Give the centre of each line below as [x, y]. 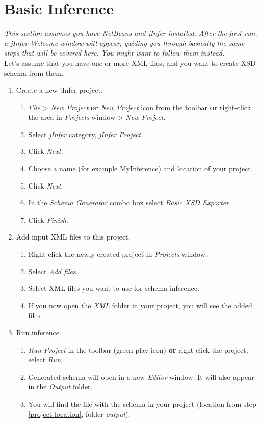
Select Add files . [53, 271]
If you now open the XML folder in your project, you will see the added [140, 305]
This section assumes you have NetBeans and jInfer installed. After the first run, [131, 33]
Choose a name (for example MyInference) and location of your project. [140, 168]
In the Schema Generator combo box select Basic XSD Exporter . [130, 203]
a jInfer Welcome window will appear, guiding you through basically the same [124, 43]
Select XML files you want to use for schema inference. [114, 288]
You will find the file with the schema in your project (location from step [142, 403]
